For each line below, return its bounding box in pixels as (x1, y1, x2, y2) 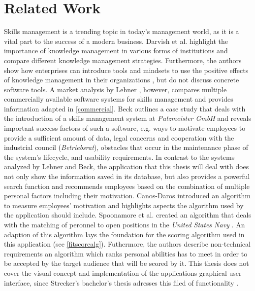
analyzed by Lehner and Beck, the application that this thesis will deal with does (4, 161, 249, 172)
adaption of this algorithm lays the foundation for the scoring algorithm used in (4, 229, 245, 239)
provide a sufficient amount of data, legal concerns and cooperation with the (4, 132, 234, 143)
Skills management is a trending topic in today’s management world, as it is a (4, 26, 239, 36)
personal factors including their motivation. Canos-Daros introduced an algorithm (4, 190, 251, 201)
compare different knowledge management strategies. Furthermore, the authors (4, 55, 242, 65)
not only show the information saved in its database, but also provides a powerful (4, 171, 250, 182)
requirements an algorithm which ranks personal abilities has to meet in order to (4, 248, 248, 258)
